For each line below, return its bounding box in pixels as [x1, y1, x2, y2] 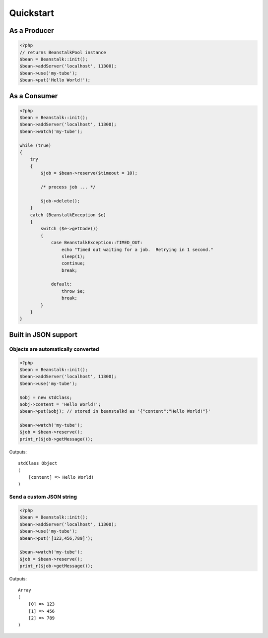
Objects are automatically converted [9, 345, 99, 352]
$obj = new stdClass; [19, 394, 72, 400]
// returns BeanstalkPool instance [19, 50, 106, 55]
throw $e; [61, 288, 85, 294]
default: [51, 281, 72, 287]
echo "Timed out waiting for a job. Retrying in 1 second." [61, 247, 213, 253]
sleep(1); [61, 254, 85, 259]
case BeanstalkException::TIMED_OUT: [51, 240, 143, 246]
